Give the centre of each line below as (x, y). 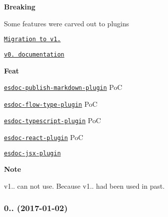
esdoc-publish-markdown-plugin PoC (63, 87)
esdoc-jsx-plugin (32, 153)
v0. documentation (34, 54)
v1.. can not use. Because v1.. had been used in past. (84, 185)
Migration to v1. (32, 39)
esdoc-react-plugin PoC (44, 137)
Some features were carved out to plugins (67, 23)
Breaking (20, 6)
